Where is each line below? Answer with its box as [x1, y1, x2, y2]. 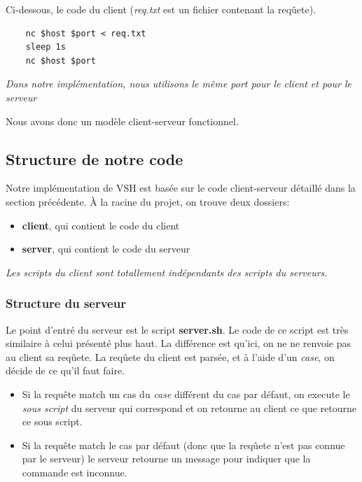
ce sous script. [22, 414, 83, 429]
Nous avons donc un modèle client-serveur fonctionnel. [6, 113, 239, 128]
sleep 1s [25, 42, 66, 52]
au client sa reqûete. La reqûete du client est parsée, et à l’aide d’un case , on [6, 349, 335, 364]
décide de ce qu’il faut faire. [6, 363, 125, 378]
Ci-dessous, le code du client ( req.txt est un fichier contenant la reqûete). [6, 2, 316, 16]
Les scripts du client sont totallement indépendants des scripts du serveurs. [6, 264, 328, 279]
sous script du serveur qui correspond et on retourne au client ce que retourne [22, 400, 357, 415]
